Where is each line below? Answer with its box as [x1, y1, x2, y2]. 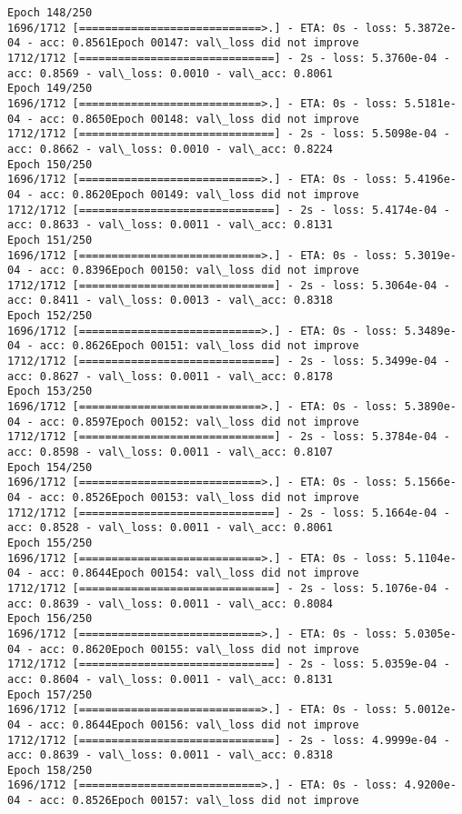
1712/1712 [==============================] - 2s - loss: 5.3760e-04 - [7, 51, 450, 65]
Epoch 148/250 [7, 6, 93, 19]
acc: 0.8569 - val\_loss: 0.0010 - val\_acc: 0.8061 [7, 66, 333, 80]
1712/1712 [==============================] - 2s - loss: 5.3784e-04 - [7, 430, 450, 444]
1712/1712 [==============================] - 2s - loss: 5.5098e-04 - [7, 127, 450, 141]
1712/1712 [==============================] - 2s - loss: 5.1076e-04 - [7, 581, 450, 595]
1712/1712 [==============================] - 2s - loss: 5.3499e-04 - [7, 355, 450, 368]
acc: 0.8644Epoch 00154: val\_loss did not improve [39, 567, 359, 580]
